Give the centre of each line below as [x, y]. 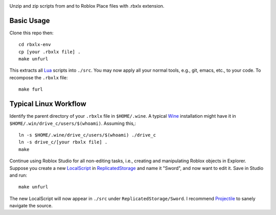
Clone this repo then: [31, 33]
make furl [31, 89]
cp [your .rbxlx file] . [50, 52]
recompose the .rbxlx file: [39, 77]
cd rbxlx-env [35, 45]
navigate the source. [31, 206]
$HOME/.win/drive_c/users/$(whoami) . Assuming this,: [73, 123]
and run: [18, 175]
